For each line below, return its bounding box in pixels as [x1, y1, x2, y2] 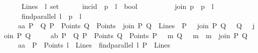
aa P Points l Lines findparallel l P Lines [18, 40, 171, 50]
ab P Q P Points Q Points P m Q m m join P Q [50, 30, 247, 40]
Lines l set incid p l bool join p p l [21, 1, 214, 11]
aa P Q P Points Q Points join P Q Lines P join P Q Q [18, 20, 242, 31]
